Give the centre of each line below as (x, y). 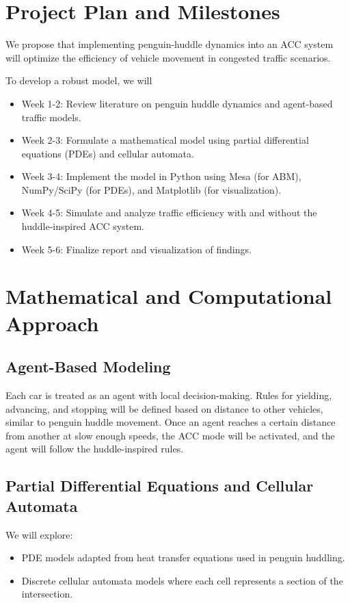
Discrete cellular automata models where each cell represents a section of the (182, 580)
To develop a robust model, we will (79, 80)
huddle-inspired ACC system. (83, 226)
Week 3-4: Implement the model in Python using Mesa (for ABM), (161, 176)
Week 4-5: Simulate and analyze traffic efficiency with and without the (169, 213)
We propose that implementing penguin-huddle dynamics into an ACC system (170, 44)
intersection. (47, 594)
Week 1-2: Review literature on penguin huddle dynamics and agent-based (177, 103)
